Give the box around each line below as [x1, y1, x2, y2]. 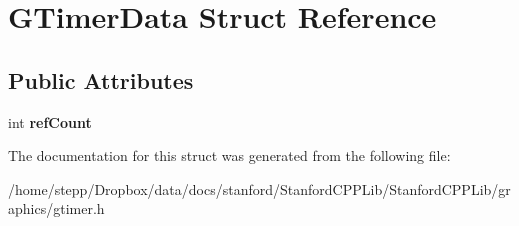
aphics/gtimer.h [8, 198, 105, 219]
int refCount [8, 111, 92, 132]
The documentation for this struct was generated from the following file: [8, 145, 451, 166]
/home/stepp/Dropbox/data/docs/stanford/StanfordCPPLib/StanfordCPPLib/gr [8, 178, 511, 199]
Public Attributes [8, 64, 194, 95]
